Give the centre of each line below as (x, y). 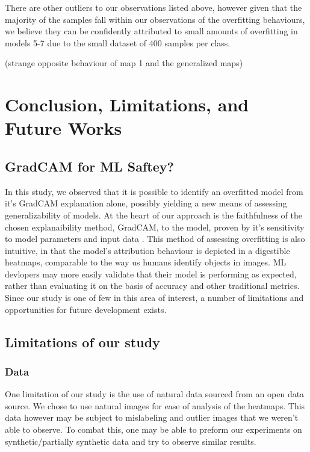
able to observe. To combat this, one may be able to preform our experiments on (153, 429)
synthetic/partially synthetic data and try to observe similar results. (131, 441)
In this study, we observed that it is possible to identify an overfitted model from (154, 191)
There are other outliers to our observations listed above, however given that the (153, 7)
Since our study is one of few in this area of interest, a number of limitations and (154, 298)
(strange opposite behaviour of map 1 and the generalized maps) (124, 63)
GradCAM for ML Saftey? (89, 166)
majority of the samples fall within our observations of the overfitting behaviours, (155, 19)
